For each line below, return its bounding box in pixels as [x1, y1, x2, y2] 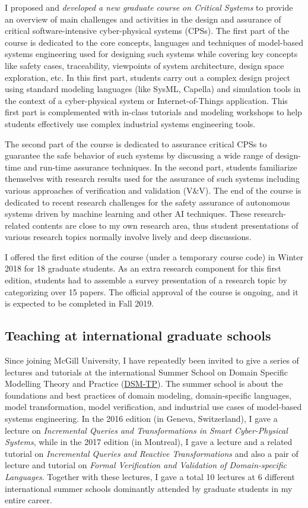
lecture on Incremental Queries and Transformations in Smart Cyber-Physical [5, 424, 288, 436]
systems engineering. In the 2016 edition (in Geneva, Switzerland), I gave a [5, 412, 278, 425]
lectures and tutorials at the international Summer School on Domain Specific [5, 365, 288, 378]
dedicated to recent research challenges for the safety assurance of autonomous [5, 195, 290, 208]
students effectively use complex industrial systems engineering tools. [5, 117, 256, 130]
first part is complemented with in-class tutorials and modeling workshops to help [5, 106, 302, 118]
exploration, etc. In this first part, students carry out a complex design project [5, 71, 290, 83]
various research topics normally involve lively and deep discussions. [5, 231, 252, 243]
